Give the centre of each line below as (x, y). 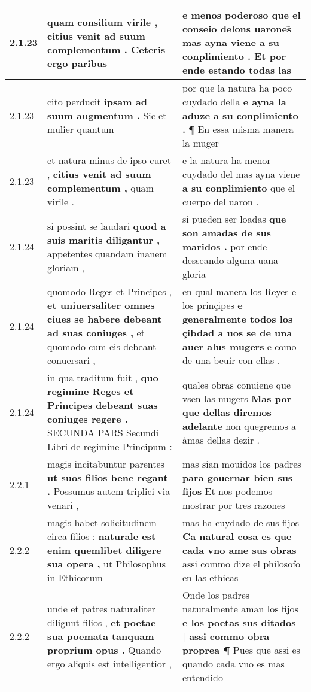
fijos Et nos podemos (227, 491)
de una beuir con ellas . (231, 360)
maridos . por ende (225, 246)
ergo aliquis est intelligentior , (109, 664)
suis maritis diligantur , (104, 239)
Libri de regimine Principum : (110, 446)
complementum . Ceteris (106, 49)
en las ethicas (210, 577)
